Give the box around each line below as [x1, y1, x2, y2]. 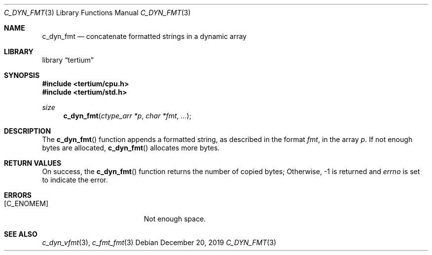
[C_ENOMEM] [4, 199, 49, 208]
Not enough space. [144, 215, 206, 223]
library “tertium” [42, 56, 94, 64]
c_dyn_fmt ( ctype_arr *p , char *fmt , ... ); [63, 111, 191, 120]
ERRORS [4, 191, 32, 199]
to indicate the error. [42, 176, 108, 184]
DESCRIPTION [4, 127, 51, 135]
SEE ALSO [4, 230, 37, 238]
